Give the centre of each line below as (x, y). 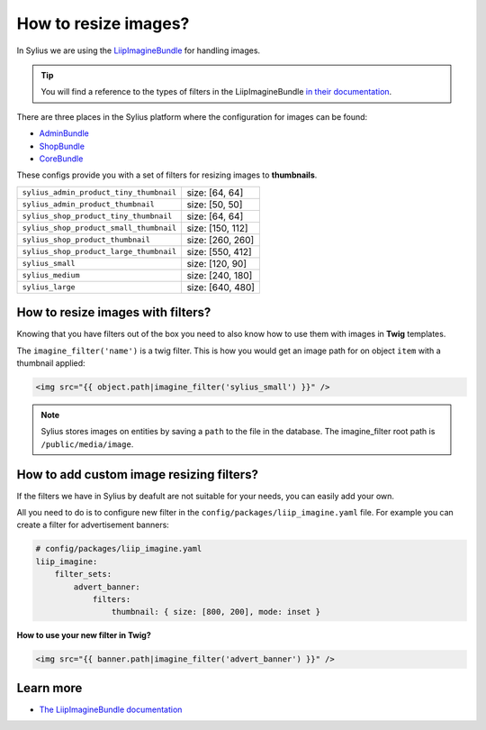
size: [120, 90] (217, 263)
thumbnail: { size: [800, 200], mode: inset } (216, 612)
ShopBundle (62, 146)
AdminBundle (64, 133)
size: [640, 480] (221, 287)
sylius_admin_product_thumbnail (88, 204)
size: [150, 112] (217, 228)
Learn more (49, 688)
